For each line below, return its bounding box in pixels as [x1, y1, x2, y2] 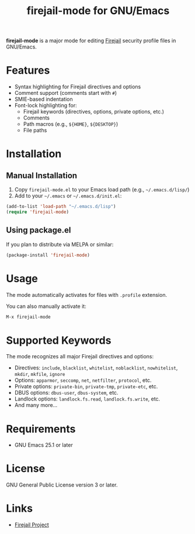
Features [6, 64, 50, 77]
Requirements [6, 422, 76, 436]
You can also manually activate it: [6, 303, 86, 310]
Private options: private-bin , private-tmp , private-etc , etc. [14, 383, 158, 390]
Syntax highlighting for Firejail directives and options [14, 83, 141, 90]
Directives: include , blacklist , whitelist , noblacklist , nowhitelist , [14, 364, 178, 371]
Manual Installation [6, 170, 78, 180]
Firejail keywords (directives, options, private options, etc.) [23, 108, 165, 115]
